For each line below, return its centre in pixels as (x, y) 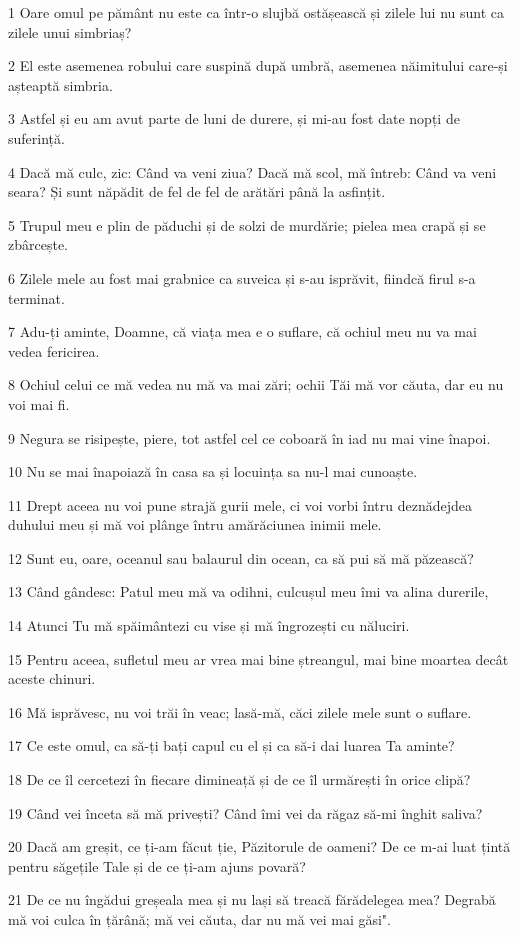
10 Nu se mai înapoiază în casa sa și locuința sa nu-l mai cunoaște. (213, 471)
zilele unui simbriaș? (70, 31)
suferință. (36, 137)
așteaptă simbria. (60, 84)
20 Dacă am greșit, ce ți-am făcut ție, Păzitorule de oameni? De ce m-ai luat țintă (259, 846)
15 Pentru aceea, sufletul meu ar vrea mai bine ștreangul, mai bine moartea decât (258, 658)
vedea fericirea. (54, 350)
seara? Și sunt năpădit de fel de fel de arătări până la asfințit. (197, 191)
